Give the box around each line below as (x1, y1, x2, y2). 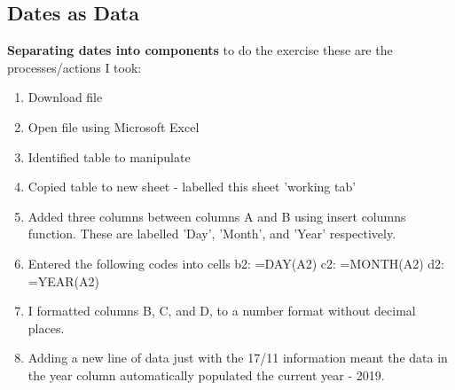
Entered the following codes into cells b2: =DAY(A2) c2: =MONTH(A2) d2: (27, 253, 444, 272)
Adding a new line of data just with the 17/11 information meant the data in (27, 348, 448, 367)
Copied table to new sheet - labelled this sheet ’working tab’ (27, 177, 357, 196)
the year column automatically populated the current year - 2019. (27, 365, 385, 384)
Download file (27, 88, 103, 106)
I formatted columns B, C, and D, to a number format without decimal (27, 301, 416, 320)
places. (27, 318, 65, 337)
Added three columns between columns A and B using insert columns (27, 207, 406, 225)
